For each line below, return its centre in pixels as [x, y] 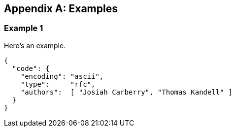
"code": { [31, 68]
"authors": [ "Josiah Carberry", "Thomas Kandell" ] [126, 92]
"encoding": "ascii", [62, 76]
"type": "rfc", [58, 84]
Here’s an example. [35, 45]
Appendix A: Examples [61, 9]
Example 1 [24, 28]
